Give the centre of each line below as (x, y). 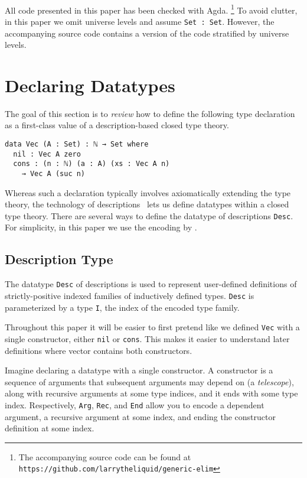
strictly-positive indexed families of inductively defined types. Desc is (130, 295)
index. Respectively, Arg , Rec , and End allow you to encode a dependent (135, 404)
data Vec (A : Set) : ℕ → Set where (77, 144)
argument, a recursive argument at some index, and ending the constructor (140, 416)
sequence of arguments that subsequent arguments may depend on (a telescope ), (149, 381)
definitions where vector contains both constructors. (99, 350)
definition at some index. (50, 428)
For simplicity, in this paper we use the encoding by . (101, 227)
